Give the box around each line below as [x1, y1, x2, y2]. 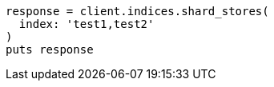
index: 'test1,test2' [18, 18, 155, 30]
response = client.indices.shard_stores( [6, 5, 269, 18]
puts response [6, 43, 94, 56]
